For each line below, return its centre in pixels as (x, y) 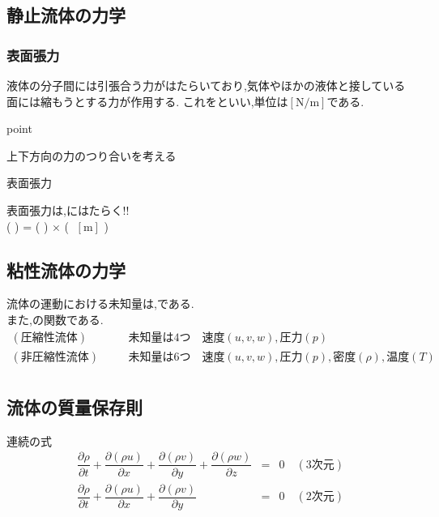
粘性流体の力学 (66, 269)
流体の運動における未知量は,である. (100, 303)
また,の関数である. (55, 319)
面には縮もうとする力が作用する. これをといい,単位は (147, 101)
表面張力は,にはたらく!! (68, 209)
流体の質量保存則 (75, 407)
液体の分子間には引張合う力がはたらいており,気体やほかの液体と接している (206, 85)
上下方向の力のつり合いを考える (92, 155)
